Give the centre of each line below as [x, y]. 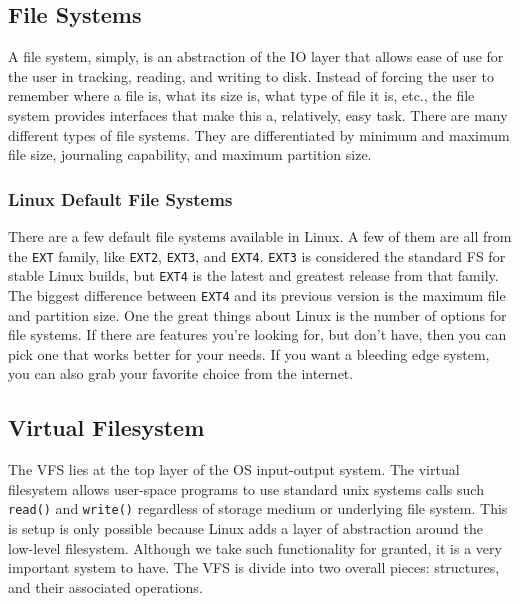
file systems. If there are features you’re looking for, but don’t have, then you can [257, 334]
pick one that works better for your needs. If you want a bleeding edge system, [249, 353]
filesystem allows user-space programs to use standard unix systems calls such [246, 488]
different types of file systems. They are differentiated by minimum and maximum [259, 134]
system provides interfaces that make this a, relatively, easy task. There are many [258, 114]
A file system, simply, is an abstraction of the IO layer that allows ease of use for [256, 56]
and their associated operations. [105, 586]
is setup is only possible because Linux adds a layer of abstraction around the [245, 527]
